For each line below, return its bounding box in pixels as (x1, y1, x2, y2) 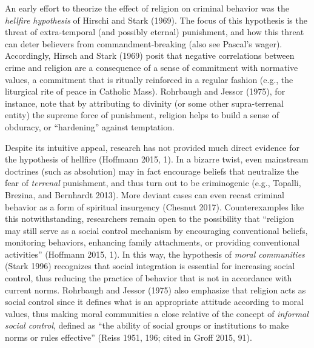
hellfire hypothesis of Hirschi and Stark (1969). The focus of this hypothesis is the (5, 13, 307, 26)
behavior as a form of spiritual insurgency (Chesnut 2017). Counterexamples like (5, 200, 304, 213)
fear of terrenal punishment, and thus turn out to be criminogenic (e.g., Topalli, (5, 176, 301, 189)
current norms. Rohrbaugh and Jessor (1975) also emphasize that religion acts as (5, 283, 306, 296)
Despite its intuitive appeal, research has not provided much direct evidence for (5, 141, 300, 153)
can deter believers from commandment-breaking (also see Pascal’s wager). (5, 37, 282, 50)
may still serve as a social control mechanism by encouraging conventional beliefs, (5, 224, 308, 236)
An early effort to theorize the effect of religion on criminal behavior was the (5, 2, 289, 14)
